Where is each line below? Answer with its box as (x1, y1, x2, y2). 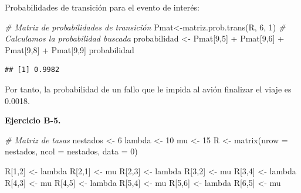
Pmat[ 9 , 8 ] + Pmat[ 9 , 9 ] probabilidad (5, 43, 134, 56)
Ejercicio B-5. (5, 114, 61, 126)
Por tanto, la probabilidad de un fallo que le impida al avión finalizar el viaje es (5, 82, 292, 95)
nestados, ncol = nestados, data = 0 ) (5, 145, 138, 157)
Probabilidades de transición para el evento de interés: (5, 1, 199, 13)
